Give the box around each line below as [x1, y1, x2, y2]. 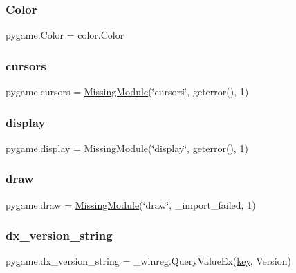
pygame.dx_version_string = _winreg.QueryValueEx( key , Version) [6, 254, 291, 268]
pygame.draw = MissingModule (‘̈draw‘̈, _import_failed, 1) [6, 197, 256, 211]
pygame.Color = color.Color [6, 28, 124, 42]
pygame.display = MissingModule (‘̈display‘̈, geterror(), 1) [6, 140, 248, 155]
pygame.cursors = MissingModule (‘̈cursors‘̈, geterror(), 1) [6, 84, 249, 99]
